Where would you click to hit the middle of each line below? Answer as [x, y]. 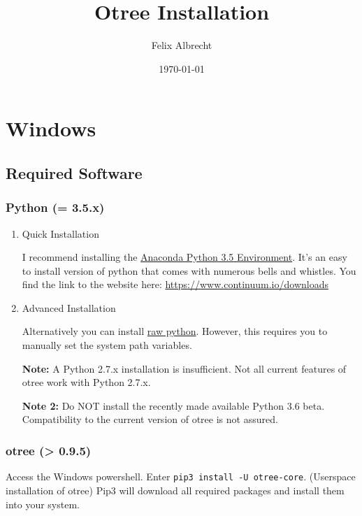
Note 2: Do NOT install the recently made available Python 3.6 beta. [173, 405]
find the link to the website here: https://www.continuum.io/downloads [175, 284]
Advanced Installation [69, 307]
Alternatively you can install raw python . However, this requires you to [175, 331]
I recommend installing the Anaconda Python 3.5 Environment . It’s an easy [184, 257]
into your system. [43, 504]
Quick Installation [60, 233]
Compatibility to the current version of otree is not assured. [150, 419]
